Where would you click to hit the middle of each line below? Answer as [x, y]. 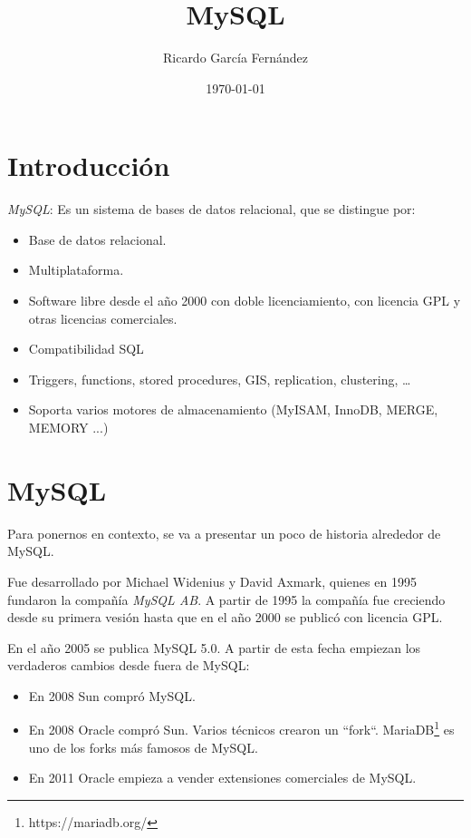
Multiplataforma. [76, 270]
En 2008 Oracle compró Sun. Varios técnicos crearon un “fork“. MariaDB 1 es [241, 728]
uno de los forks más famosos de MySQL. [143, 747]
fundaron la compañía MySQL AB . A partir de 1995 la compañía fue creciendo [226, 599]
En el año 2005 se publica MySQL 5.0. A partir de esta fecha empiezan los [214, 647]
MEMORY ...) [68, 427]
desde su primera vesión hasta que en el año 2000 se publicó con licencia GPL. [225, 617]
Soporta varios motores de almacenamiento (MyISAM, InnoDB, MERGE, [233, 409]
